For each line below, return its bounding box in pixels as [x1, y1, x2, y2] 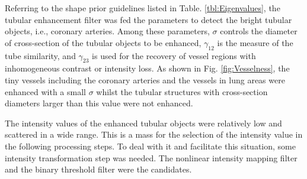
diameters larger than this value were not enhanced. [5, 97, 193, 109]
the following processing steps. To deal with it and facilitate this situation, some [5, 139, 296, 152]
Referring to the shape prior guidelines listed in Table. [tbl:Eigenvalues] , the [5, 2, 280, 14]
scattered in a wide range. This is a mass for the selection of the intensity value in [5, 128, 303, 141]
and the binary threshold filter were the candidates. [5, 163, 192, 175]
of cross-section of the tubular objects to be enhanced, [5, 36, 202, 48]
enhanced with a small [5, 85, 86, 97]
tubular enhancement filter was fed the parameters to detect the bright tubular [5, 13, 292, 25]
